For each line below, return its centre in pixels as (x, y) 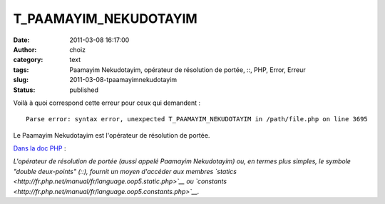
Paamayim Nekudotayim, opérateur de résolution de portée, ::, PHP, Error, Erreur (188, 70)
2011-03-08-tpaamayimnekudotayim (123, 80)
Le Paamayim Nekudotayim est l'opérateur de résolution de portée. (112, 135)
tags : (21, 70)
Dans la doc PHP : (40, 148)
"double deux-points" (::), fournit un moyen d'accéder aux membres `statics (125, 171)
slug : (21, 80)
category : (28, 60)
